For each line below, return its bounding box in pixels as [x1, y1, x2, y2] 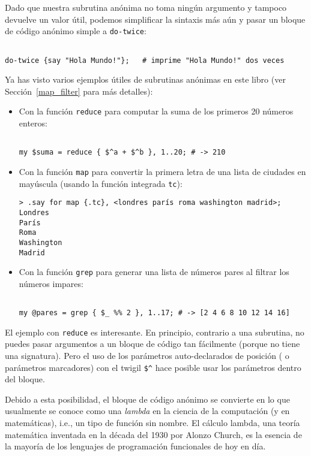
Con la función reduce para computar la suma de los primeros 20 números [19, 105, 294, 117]
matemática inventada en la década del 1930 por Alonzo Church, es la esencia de [5, 428, 302, 440]
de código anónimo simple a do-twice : [5, 25, 146, 37]
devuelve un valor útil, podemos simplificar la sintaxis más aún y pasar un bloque [5, 13, 306, 25]
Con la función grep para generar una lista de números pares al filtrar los [19, 265, 289, 278]
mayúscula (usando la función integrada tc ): [19, 177, 183, 189]
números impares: [19, 277, 83, 289]
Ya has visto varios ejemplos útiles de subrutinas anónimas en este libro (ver [5, 73, 286, 86]
